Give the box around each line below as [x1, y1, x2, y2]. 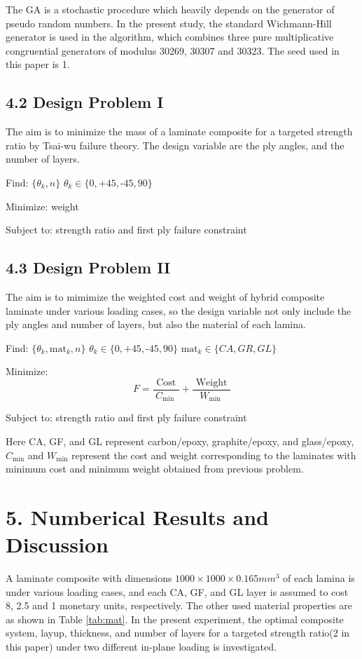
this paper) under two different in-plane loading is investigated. [6, 639, 277, 654]
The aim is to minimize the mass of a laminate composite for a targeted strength [6, 124, 353, 139]
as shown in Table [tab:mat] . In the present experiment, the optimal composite [6, 611, 344, 626]
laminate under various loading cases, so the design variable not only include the [6, 303, 351, 318]
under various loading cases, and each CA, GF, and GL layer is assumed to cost [6, 584, 349, 599]
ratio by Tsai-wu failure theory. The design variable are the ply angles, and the [6, 137, 344, 152]
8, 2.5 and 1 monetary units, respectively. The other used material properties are [6, 598, 352, 613]
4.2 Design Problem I [6, 91, 164, 113]
